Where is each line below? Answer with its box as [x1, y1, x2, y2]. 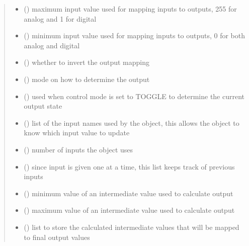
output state [24, 101, 62, 111]
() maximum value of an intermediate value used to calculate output [24, 205, 235, 215]
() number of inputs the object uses [24, 144, 133, 154]
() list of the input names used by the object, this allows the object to [24, 117, 239, 128]
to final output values [24, 231, 90, 242]
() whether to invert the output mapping [24, 57, 149, 67]
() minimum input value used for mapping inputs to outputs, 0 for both [24, 30, 245, 41]
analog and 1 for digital [24, 13, 97, 24]
